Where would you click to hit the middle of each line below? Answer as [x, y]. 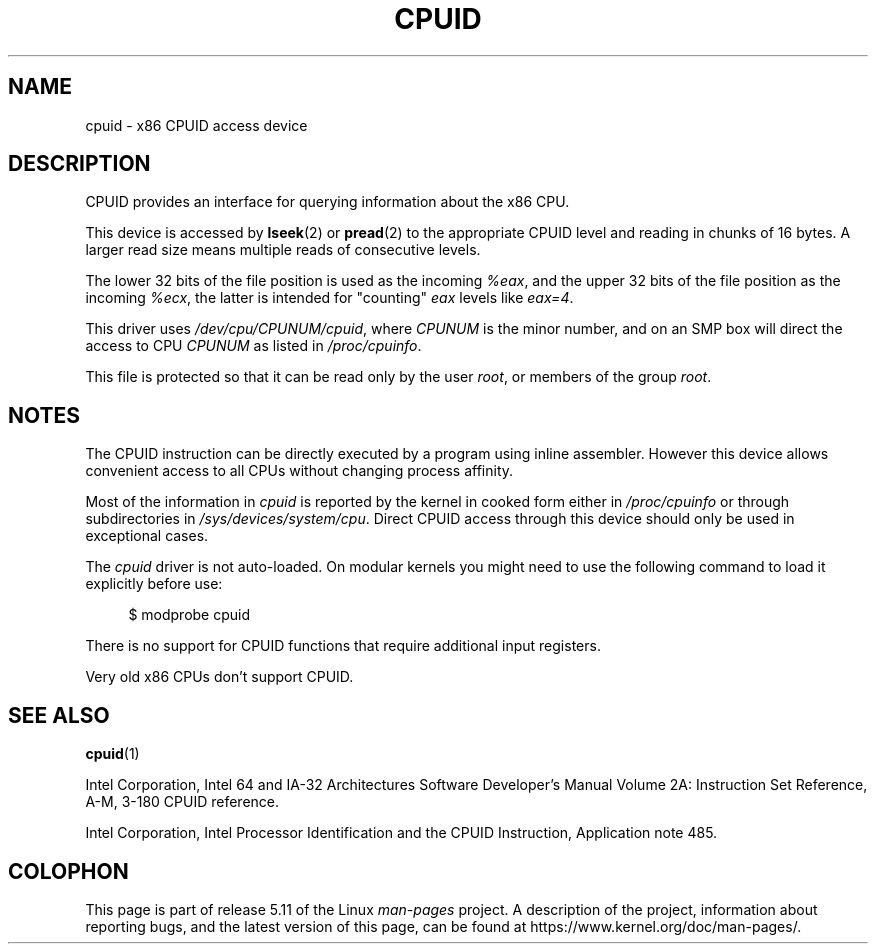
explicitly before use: [154, 584]
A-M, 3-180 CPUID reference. [182, 802]
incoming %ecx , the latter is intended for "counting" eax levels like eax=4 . [329, 298]
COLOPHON [68, 871]
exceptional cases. [147, 536]
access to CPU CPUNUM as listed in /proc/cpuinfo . [253, 346]
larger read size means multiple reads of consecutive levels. [283, 250]
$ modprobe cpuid [189, 615]
